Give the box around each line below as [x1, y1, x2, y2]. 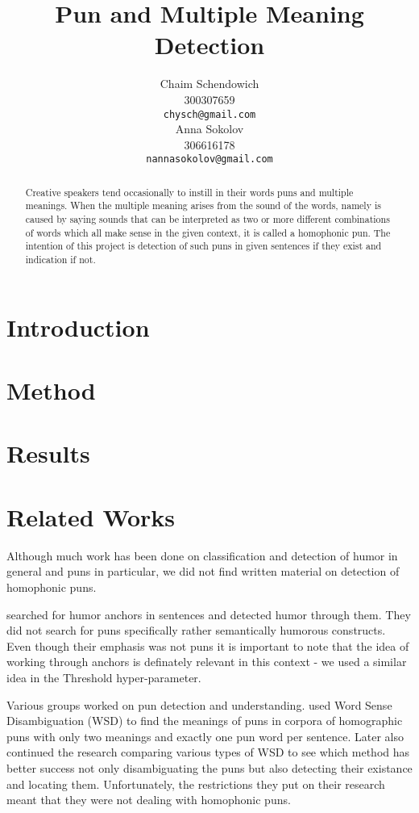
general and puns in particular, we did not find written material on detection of [6, 563, 400, 580]
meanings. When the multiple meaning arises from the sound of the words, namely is [25, 199, 381, 212]
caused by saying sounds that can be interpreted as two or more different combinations [25, 212, 390, 226]
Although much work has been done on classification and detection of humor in [6, 547, 398, 564]
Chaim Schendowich [160, 75, 259, 92]
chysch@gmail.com [163, 108, 256, 120]
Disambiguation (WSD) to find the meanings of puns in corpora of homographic [6, 712, 403, 729]
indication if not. [25, 253, 96, 266]
